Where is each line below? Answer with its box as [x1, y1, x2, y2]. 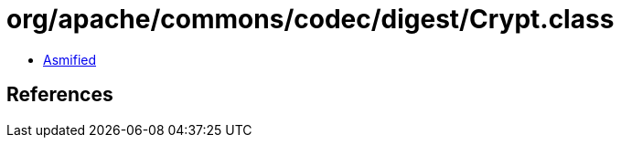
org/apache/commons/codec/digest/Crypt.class [6, 4, 615, 35]
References [6, 83, 113, 107]
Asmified [43, 51, 97, 67]
